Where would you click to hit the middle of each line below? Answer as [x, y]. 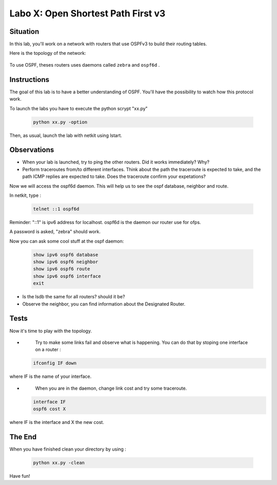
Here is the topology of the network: [48, 53]
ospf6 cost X [50, 409]
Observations [32, 150]
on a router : [48, 350]
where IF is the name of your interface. [51, 376]
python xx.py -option [60, 122]
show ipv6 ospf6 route [62, 269]
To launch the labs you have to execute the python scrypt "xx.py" [79, 108]
